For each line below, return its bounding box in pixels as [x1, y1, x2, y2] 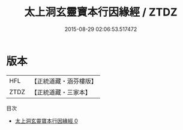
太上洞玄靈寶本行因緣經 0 [14, 117, 78, 124]
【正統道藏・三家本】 [31, 88, 92, 96]
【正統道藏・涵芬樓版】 [31, 77, 98, 85]
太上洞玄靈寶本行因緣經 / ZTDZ [23, 5, 178, 19]
